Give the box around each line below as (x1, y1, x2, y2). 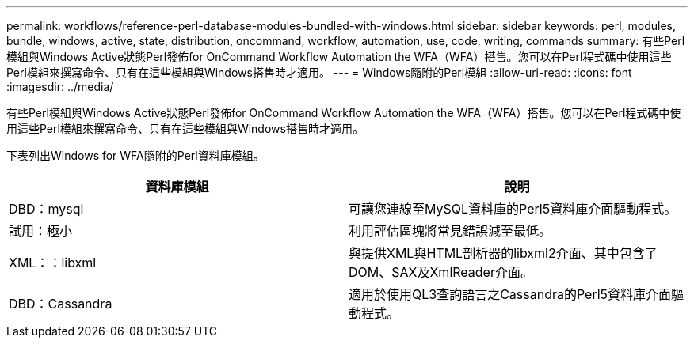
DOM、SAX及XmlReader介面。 (349, 264, 533, 280)
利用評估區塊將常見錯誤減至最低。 (349, 223, 552, 239)
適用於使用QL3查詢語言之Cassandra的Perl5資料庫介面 (349, 286, 672, 302)
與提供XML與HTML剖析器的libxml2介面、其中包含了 (349, 245, 658, 261)
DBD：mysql (9, 201, 84, 217)
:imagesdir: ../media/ (6, 80, 114, 93)
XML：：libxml (9, 255, 97, 270)
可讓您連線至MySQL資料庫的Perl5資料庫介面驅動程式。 (349, 201, 677, 217)
